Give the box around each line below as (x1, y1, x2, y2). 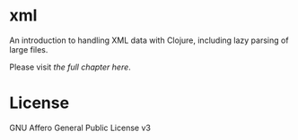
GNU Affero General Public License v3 (9, 122, 151, 133)
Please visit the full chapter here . (9, 62, 132, 72)
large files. (9, 44, 48, 54)
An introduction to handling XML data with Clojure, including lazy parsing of (9, 35, 289, 45)
